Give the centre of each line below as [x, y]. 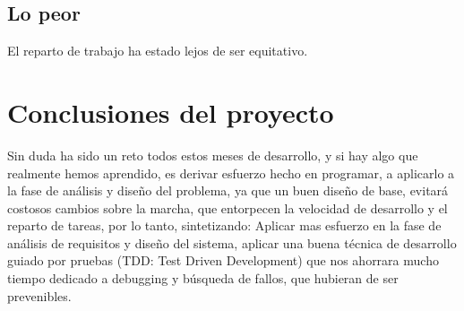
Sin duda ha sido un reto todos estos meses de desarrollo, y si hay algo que [213, 155]
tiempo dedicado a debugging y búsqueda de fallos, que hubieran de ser [203, 278]
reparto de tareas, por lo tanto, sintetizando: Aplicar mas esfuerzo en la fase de [224, 225]
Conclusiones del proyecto [171, 112]
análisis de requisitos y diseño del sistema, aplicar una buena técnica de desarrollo [232, 242]
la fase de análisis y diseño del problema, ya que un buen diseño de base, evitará [228, 190]
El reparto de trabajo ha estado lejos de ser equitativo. [158, 51]
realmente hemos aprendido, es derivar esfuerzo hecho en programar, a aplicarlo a [231, 173]
